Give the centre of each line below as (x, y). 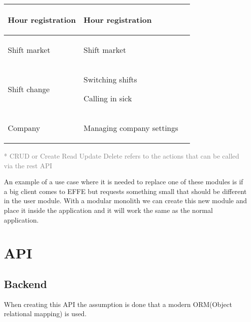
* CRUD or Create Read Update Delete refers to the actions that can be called (122, 156)
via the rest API (28, 165)
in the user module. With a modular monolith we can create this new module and (125, 201)
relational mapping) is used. (45, 314)
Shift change (29, 89)
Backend (25, 283)
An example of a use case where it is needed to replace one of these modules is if (124, 182)
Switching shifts (110, 79)
